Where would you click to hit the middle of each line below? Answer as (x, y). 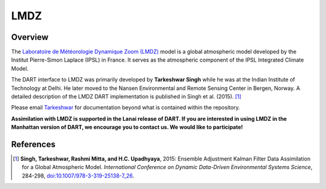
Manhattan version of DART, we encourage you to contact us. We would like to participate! (127, 127)
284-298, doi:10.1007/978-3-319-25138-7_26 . (78, 176)
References (33, 144)
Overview (30, 37)
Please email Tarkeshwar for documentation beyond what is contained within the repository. (126, 107)
